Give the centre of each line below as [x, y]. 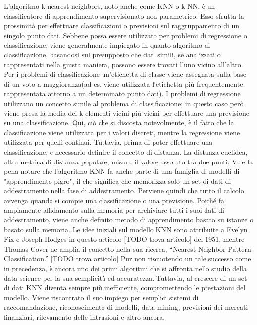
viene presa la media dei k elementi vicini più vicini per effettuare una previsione [127, 113]
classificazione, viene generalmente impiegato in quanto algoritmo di [107, 45]
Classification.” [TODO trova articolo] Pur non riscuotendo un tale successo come [128, 258]
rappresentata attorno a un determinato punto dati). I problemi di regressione [122, 93]
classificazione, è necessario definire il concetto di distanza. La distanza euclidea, [126, 151]
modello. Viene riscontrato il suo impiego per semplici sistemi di [101, 297]
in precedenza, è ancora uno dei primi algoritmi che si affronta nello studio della [125, 268]
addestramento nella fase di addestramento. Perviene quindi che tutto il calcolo [124, 190]
